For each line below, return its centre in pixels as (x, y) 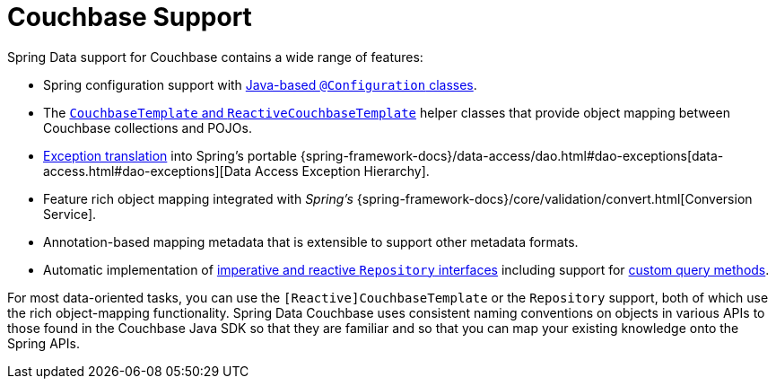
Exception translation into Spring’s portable (170, 155)
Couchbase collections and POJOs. (148, 127)
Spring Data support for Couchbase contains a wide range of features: (215, 57)
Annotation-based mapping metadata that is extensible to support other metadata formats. (311, 241)
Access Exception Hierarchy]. (342, 171)
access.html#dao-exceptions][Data (148, 171)
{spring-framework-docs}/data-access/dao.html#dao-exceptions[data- (512, 155)
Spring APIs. (44, 343)
